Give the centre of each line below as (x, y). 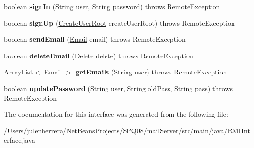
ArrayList (19, 72)
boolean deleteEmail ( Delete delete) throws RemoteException (99, 55)
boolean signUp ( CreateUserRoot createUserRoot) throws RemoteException (119, 23)
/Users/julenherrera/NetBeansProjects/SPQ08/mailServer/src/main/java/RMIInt (127, 130)
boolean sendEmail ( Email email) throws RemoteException (95, 39)
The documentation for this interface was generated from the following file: (116, 114)
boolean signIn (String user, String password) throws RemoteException (112, 6)
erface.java (20, 140)
